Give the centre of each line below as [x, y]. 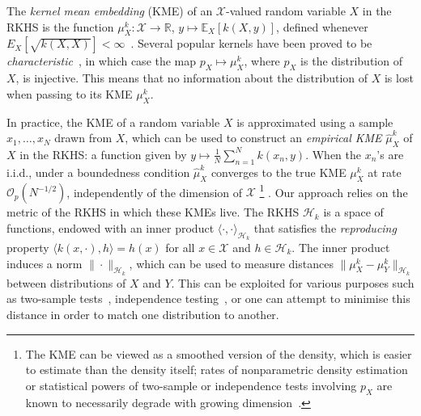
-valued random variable [286, 11]
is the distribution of [351, 61]
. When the [334, 154]
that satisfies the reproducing [325, 227]
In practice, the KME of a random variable [113, 122]
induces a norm [45, 263]
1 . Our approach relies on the [334, 191]
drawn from [83, 138]
